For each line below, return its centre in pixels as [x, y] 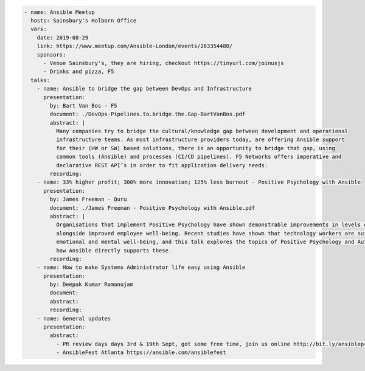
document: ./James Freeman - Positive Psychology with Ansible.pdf [152, 208]
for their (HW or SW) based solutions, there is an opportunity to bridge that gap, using [196, 148]
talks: [40, 80]
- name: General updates [74, 318]
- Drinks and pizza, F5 [79, 72]
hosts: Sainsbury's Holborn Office [84, 20]
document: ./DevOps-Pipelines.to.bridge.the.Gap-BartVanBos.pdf [148, 114]
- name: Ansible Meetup [60, 12]
